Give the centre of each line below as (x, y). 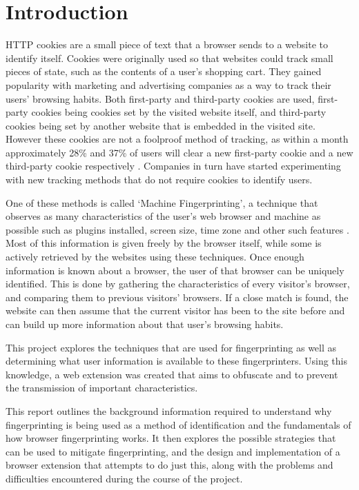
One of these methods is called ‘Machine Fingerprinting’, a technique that (162, 202)
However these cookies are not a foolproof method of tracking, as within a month (177, 139)
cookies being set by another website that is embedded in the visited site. (161, 125)
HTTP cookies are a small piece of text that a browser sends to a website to (167, 44)
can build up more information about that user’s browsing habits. (145, 324)
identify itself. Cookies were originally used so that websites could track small (169, 58)
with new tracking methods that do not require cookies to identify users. (159, 180)
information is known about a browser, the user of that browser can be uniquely (175, 270)
